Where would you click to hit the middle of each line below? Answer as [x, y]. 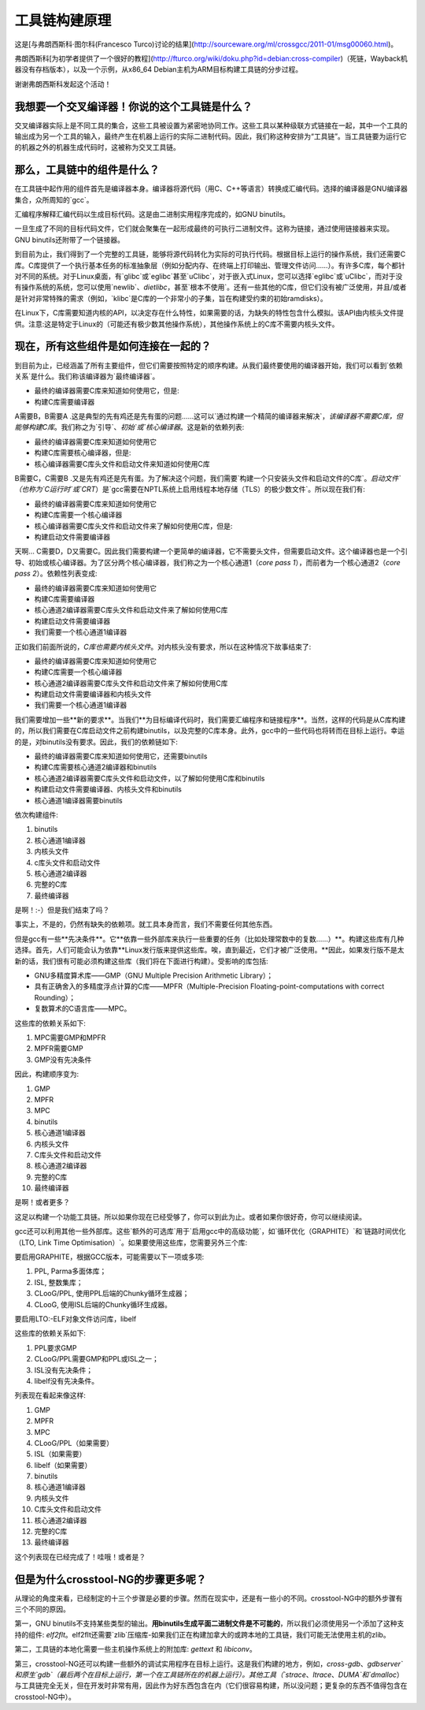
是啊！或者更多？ [42, 1202]
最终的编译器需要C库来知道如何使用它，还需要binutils [121, 756]
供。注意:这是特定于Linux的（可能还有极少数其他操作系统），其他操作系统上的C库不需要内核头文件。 [177, 324]
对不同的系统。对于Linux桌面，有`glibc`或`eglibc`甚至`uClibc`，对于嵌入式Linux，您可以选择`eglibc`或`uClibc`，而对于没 [209, 277]
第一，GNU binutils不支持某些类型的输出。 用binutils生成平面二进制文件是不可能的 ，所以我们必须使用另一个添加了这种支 [209, 1623]
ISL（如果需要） [60, 1454]
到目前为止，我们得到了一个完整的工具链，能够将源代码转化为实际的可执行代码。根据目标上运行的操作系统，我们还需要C [210, 254]
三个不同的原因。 [42, 1609]
